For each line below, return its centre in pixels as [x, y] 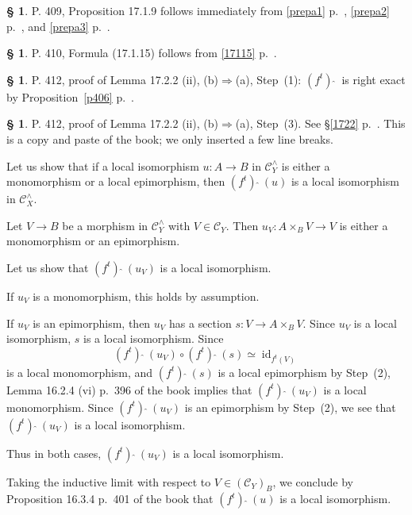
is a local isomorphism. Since [153, 338]
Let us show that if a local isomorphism [103, 165]
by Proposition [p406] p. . [70, 96]
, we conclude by [313, 481]
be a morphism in [105, 225]
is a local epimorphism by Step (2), [304, 372]
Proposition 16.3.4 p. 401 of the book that [110, 499]
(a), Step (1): [268, 79]
